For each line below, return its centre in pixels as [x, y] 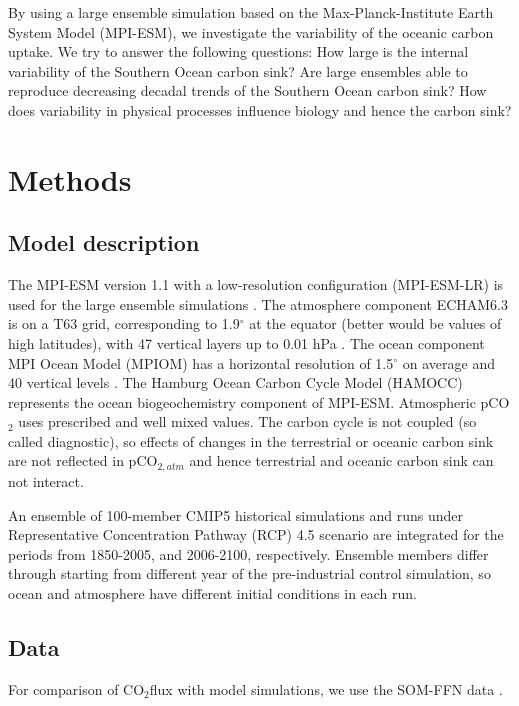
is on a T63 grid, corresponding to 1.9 [124, 323]
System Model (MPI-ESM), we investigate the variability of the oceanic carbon [251, 31]
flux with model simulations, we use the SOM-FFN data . [326, 688]
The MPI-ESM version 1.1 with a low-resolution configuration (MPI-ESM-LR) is [256, 284]
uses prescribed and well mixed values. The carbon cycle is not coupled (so [247, 421]
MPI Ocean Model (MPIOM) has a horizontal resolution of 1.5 [201, 362]
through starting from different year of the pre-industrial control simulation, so [249, 573]
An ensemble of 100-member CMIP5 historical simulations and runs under [235, 514]
